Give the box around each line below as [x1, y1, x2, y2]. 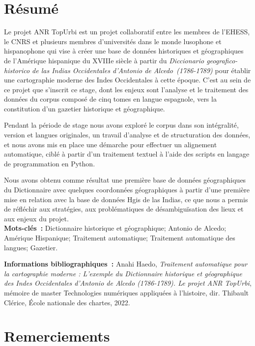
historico [4, 65, 30, 75]
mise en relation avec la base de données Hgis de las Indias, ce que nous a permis [4, 194, 248, 204]
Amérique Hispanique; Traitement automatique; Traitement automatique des [4, 233, 235, 242]
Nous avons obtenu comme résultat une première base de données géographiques [4, 175, 246, 185]
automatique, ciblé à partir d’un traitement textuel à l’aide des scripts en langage [4, 149, 250, 159]
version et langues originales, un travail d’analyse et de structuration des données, [4, 130, 251, 140]
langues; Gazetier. [4, 242, 58, 252]
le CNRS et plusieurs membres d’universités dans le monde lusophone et [4, 36, 222, 46]
